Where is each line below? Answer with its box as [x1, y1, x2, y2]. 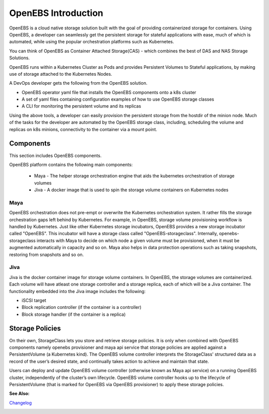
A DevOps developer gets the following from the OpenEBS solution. [9, 80, 148, 86]
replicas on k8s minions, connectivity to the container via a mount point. [9, 126, 157, 132]
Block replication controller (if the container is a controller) [21, 304, 141, 310]
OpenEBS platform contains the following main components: [9, 161, 133, 167]
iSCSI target [21, 297, 47, 303]
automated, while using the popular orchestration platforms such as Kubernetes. [9, 39, 174, 45]
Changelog [9, 400, 32, 406]
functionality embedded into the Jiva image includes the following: [9, 288, 146, 294]
